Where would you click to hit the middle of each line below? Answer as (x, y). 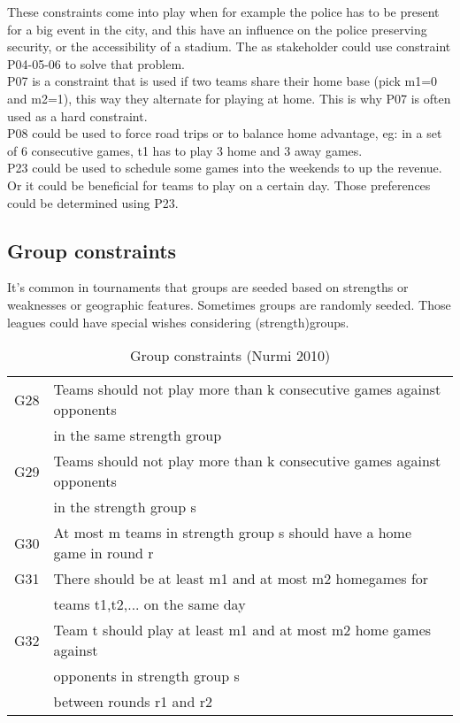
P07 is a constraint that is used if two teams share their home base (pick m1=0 (222, 81)
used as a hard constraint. (77, 115)
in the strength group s (125, 507)
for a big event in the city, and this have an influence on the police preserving (217, 29)
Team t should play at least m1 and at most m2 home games (242, 630)
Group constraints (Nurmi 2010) (230, 356)
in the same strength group (138, 435)
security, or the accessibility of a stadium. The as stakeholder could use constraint (229, 46)
